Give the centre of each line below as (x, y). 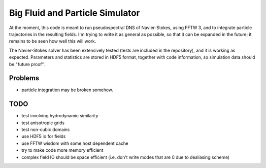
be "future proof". (27, 64)
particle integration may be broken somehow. (67, 90)
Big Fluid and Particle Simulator (75, 13)
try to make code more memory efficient (62, 150)
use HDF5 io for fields (44, 136)
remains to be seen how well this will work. (52, 41)
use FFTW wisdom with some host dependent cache (75, 143)
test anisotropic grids (43, 123)
